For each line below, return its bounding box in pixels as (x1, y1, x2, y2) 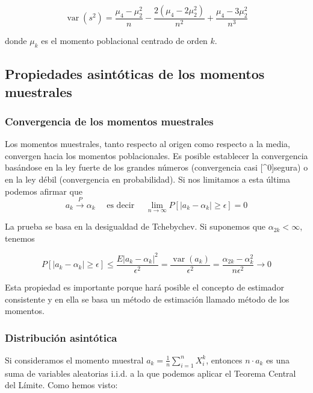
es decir (107, 201, 135, 210)
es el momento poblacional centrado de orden (41, 34, 208, 47)
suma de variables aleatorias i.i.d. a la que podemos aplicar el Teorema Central (5, 366, 296, 379)
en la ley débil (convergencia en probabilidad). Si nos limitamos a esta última (5, 173, 290, 185)
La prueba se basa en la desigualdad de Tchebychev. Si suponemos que (5, 220, 266, 233)
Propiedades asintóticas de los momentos (5, 64, 265, 83)
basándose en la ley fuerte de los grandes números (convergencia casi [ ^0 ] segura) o (5, 161, 308, 174)
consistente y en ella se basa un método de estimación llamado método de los (5, 292, 290, 305)
